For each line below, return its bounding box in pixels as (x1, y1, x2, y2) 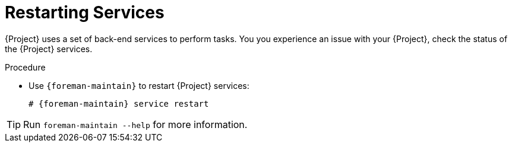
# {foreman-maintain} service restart (29, 98, 209, 108)
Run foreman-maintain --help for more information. (23, 118, 248, 130)
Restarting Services (5, 2, 165, 23)
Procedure (5, 62, 46, 72)
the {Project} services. (5, 43, 93, 54)
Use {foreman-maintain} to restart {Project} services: (29, 80, 249, 91)
